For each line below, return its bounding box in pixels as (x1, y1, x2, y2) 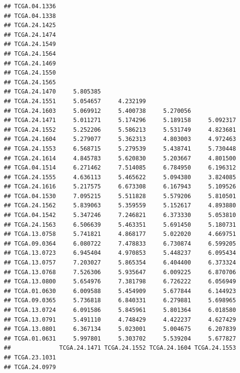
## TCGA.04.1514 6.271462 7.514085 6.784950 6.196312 (4, 164, 236, 171)
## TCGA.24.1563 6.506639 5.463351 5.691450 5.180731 (4, 221, 236, 228)
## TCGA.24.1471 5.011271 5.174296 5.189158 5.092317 (4, 117, 236, 124)
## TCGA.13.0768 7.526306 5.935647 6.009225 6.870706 (4, 268, 236, 276)
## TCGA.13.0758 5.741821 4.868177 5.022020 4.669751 (4, 231, 236, 238)
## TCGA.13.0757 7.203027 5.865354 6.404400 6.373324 (4, 259, 236, 266)
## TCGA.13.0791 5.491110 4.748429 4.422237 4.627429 (4, 316, 236, 323)
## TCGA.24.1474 (4, 31, 56, 38)
